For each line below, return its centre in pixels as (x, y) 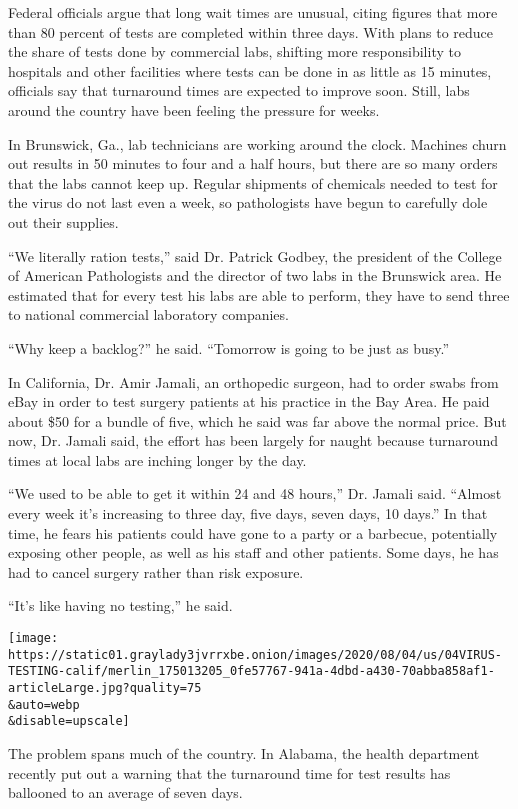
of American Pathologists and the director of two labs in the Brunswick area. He (255, 275)
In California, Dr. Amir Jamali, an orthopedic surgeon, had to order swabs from (253, 381)
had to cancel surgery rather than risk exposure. (156, 571)
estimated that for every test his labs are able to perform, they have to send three (259, 294)
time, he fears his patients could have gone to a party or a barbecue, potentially (253, 532)
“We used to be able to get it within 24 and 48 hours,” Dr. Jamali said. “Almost (255, 493)
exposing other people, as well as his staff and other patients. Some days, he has (253, 552)
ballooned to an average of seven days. (125, 792)
